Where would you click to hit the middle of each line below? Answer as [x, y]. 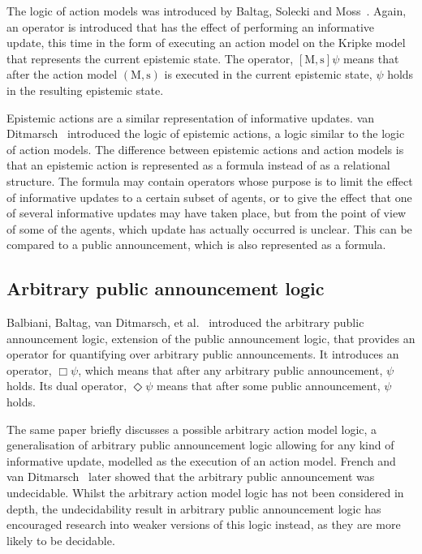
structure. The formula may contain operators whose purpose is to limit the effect [210, 180]
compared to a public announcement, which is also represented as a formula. [196, 245]
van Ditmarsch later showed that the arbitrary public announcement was [191, 477]
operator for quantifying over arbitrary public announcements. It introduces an [203, 354]
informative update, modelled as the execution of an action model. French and [201, 460]
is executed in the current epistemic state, [268, 74]
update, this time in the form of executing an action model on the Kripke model [206, 43]
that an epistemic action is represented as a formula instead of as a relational [198, 165]
